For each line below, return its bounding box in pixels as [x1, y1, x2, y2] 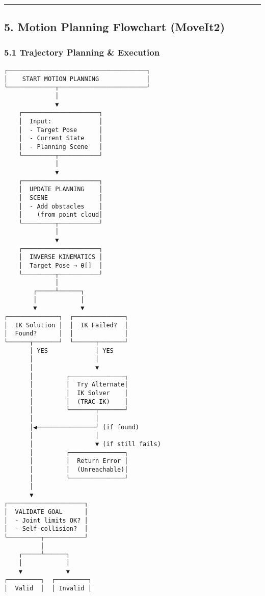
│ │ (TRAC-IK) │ [30, 398, 128, 405]
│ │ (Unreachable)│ [30, 465, 128, 473]
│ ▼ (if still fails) [30, 440, 161, 448]
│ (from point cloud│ [18, 211, 103, 219]
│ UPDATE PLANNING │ [18, 186, 103, 193]
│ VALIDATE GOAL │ [4, 508, 88, 516]
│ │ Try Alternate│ [30, 381, 128, 388]
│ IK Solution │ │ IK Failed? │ [4, 321, 128, 329]
